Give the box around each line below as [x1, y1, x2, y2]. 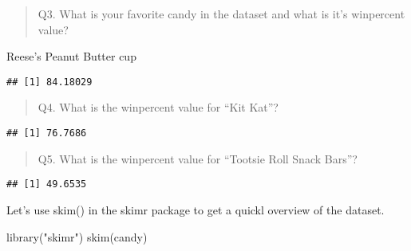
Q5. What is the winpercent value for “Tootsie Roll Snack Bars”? [38, 150, 358, 167]
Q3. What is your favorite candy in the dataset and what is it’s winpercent [38, 6, 405, 22]
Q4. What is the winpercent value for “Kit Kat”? [38, 99, 279, 116]
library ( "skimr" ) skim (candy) [6, 228, 148, 245]
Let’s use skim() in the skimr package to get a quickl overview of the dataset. [6, 201, 385, 218]
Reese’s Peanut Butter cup [6, 48, 136, 65]
